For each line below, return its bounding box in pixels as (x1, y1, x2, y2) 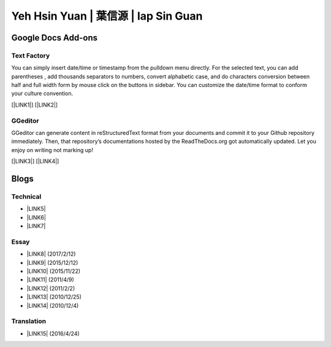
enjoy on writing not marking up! (11, 146, 93, 153)
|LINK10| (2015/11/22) (26, 267, 81, 275)
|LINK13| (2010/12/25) (26, 293, 82, 300)
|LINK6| (26, 213, 46, 221)
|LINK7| (26, 223, 46, 230)
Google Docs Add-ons (11, 32, 98, 43)
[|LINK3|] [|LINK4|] (11, 158, 59, 165)
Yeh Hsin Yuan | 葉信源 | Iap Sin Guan (11, 9, 203, 23)
